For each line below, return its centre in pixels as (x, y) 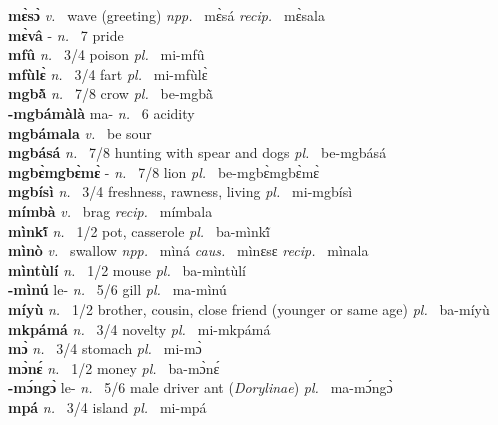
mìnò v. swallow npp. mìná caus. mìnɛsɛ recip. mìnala (188, 250)
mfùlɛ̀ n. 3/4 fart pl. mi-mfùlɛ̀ (108, 73)
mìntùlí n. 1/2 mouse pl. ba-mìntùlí (127, 269)
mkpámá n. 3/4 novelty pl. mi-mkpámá (139, 328)
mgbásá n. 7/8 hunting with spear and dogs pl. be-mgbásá (197, 152)
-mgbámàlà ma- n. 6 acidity (101, 112)
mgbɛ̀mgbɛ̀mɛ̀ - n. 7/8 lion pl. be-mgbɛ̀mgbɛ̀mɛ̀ (164, 171)
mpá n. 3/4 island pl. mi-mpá (107, 406)
